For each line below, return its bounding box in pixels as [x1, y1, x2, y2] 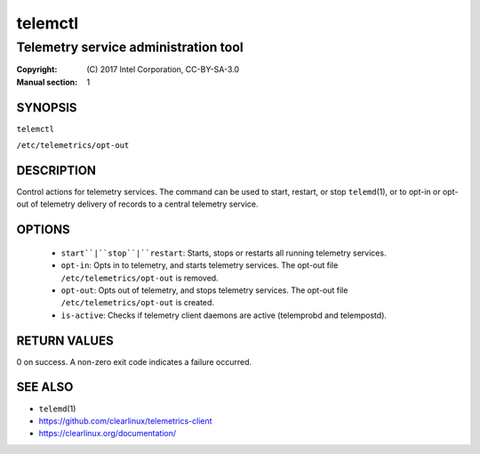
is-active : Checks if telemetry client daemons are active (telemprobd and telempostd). [60, 310, 387, 320]
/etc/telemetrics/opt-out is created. [60, 297, 215, 308]
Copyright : [16, 64, 58, 75]
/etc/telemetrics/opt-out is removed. [60, 272, 219, 283]
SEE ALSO [16, 379, 74, 395]
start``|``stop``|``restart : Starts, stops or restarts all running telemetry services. [60, 247, 387, 258]
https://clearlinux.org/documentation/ [38, 428, 177, 439]
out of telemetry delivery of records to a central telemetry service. [16, 199, 259, 209]
